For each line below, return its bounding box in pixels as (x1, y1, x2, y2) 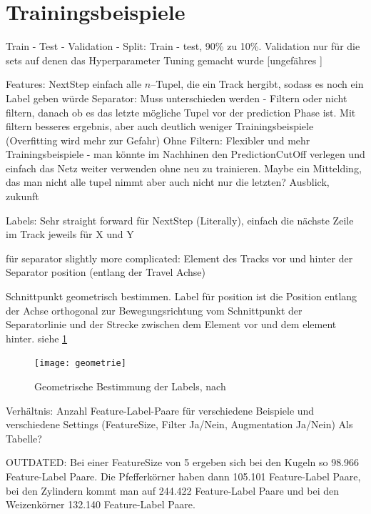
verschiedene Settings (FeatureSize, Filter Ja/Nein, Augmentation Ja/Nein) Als (6, 417, 353, 432)
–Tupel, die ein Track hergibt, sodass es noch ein (151, 76, 364, 92)
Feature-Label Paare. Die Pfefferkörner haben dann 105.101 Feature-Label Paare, (6, 469, 361, 484)
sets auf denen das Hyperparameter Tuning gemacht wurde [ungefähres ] (6, 52, 322, 67)
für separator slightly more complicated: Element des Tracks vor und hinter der (6, 250, 353, 265)
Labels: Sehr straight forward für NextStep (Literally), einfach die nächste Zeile (6, 212, 354, 227)
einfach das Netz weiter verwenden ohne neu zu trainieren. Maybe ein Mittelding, (6, 160, 362, 175)
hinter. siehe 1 (6, 330, 68, 345)
